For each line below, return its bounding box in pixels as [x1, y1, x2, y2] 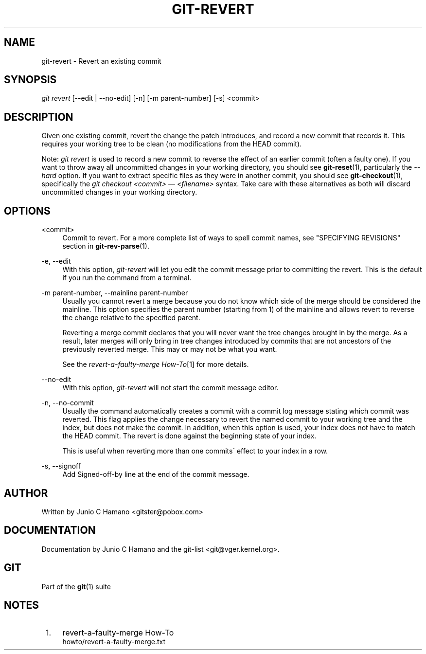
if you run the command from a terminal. [62, 273, 192, 282]
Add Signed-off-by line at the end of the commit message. [62, 470, 249, 479]
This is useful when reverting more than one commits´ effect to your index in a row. [62, 447, 328, 455]
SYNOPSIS [4, 73, 57, 86]
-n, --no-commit [41, 399, 94, 407]
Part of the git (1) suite [41, 582, 111, 591]
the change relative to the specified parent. [62, 313, 200, 322]
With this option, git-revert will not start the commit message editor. [62, 383, 279, 392]
